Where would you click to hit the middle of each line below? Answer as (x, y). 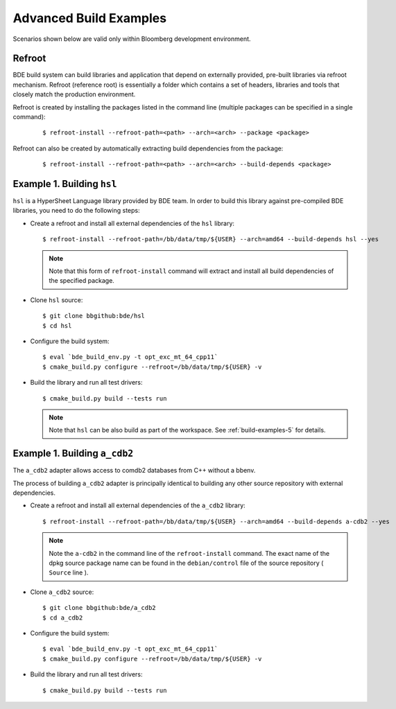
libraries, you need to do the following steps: (76, 211)
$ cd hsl (57, 325)
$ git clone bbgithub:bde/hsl (94, 316)
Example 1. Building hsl (65, 184)
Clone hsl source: (57, 300)
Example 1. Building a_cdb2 (73, 454)
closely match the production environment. (74, 94)
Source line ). (69, 572)
